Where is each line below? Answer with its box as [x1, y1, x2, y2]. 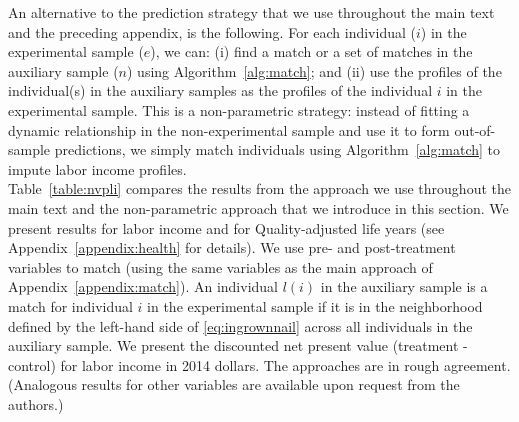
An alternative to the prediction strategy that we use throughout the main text [8, 2, 495, 22]
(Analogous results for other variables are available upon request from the [8, 374, 460, 395]
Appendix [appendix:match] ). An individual [8, 276, 278, 297]
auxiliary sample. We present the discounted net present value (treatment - [8, 335, 468, 356]
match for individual [8, 295, 133, 316]
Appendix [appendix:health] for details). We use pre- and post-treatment [8, 237, 456, 258]
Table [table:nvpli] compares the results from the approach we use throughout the [8, 178, 511, 199]
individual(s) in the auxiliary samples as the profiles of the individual [8, 80, 433, 101]
